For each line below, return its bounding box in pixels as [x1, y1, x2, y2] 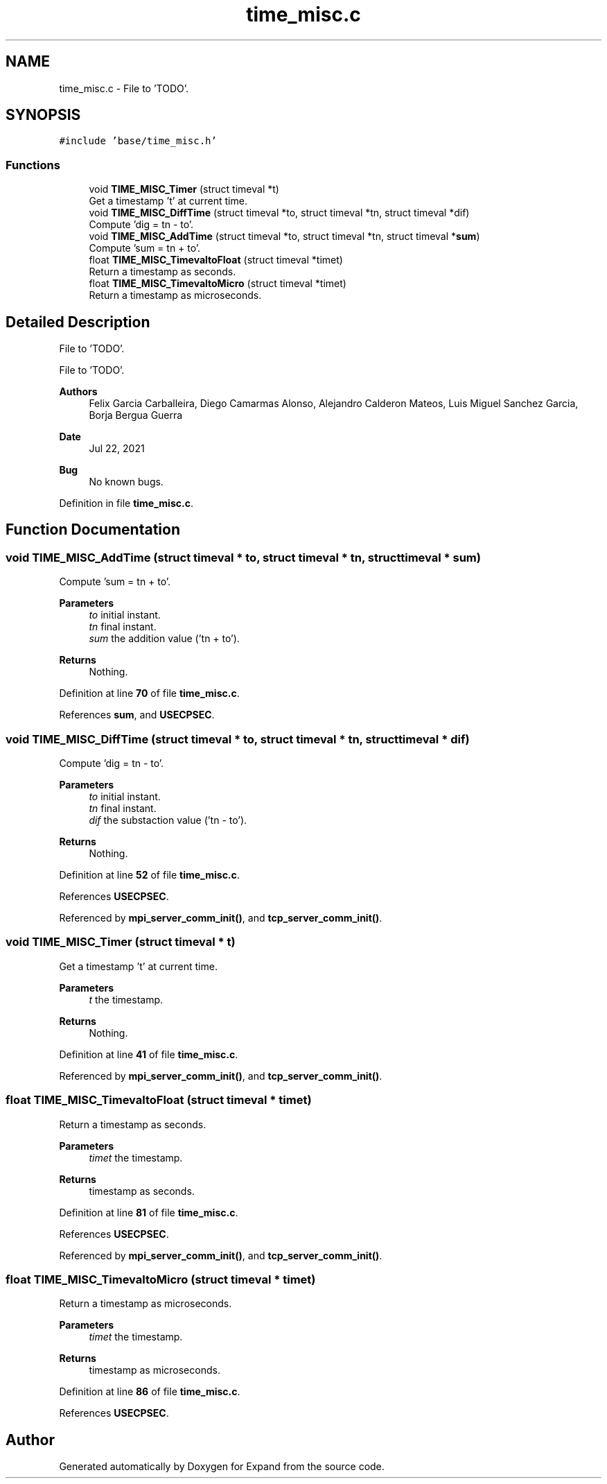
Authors [59, 386, 98, 398]
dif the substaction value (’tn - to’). [89, 814, 247, 826]
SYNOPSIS [6, 106, 81, 124]
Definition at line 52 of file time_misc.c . [59, 869, 240, 881]
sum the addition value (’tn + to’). [89, 632, 240, 645]
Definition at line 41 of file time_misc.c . [59, 1048, 238, 1060]
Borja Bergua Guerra [89, 409, 183, 422]
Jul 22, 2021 [89, 442, 145, 455]
